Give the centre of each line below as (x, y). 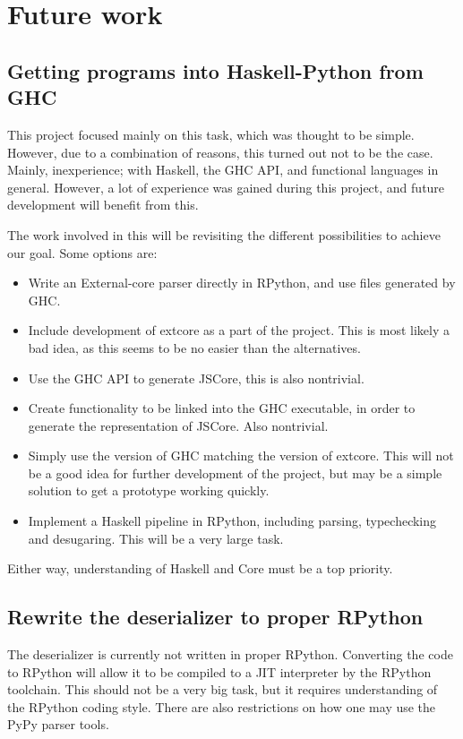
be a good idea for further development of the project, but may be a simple (235, 473)
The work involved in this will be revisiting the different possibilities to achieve (224, 234)
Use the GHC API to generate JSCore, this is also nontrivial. (196, 378)
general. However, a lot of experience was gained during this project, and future (226, 187)
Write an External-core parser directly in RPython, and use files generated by (242, 283)
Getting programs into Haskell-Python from (215, 70)
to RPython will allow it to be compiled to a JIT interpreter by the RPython (219, 671)
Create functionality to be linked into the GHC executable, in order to (222, 408)
